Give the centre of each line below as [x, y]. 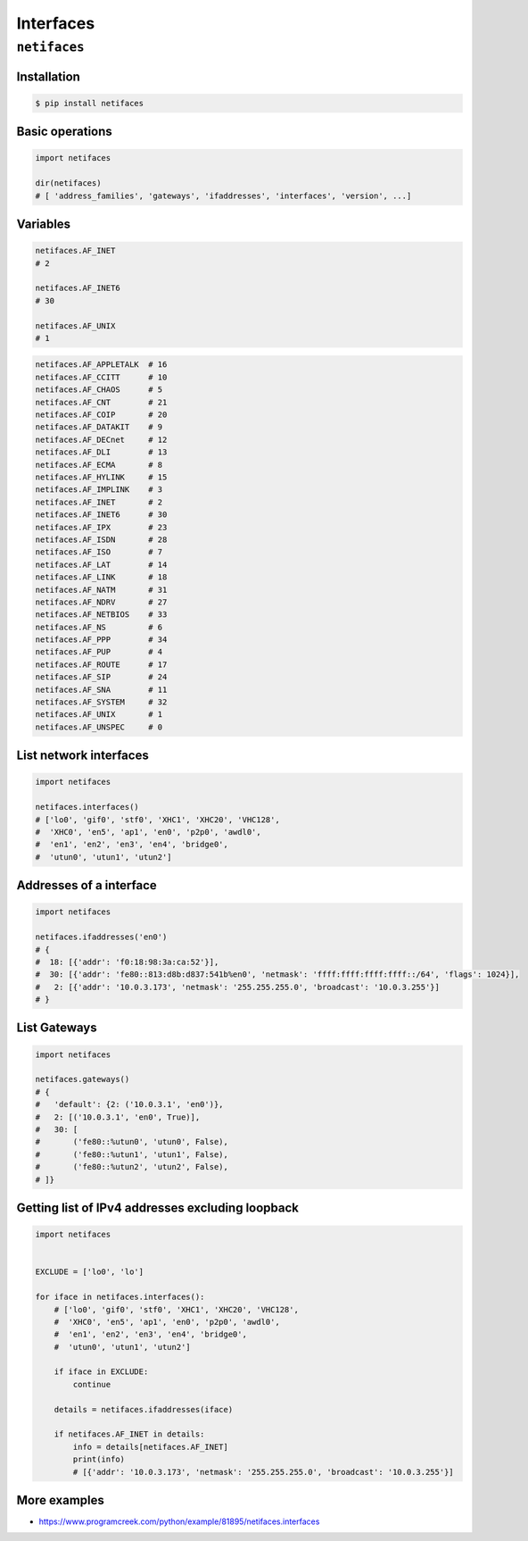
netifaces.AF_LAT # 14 [101, 564]
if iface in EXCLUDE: [101, 1372]
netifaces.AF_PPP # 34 [101, 640]
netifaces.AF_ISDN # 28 [101, 539]
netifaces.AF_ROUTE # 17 [101, 664]
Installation [48, 76]
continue [92, 1384]
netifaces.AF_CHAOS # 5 [99, 390]
